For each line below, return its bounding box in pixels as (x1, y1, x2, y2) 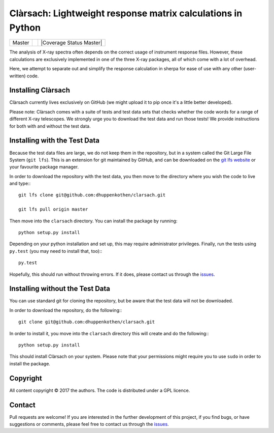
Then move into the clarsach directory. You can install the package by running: (9, 218, 178, 224)
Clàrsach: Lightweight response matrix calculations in (9, 8, 243, 19)
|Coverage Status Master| (41, 39, 102, 46)
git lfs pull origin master (18, 207, 88, 212)
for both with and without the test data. (9, 123, 91, 129)
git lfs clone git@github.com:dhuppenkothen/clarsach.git (18, 192, 166, 198)
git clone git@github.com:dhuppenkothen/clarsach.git (18, 319, 155, 325)
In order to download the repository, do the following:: (9, 307, 122, 313)
